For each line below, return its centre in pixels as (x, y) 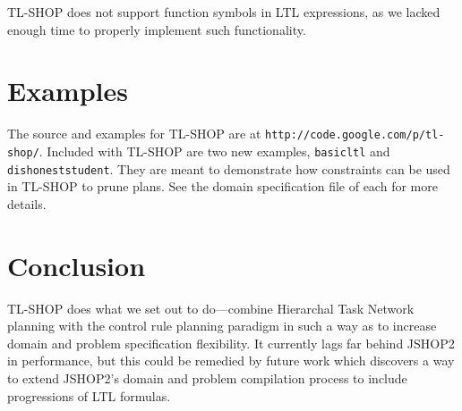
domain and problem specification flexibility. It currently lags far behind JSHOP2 (231, 343)
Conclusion (77, 265)
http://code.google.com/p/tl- (355, 135)
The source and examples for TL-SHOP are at (134, 134)
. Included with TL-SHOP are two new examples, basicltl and (214, 151)
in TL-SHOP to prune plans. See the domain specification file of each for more (222, 186)
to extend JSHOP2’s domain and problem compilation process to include (207, 377)
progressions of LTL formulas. (89, 395)
